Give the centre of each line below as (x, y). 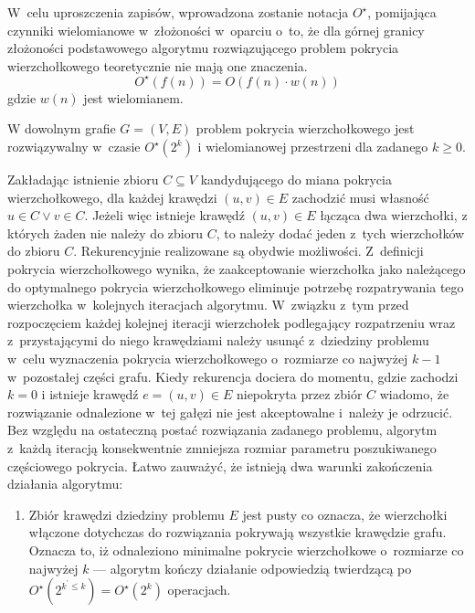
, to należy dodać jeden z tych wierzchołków (340, 233)
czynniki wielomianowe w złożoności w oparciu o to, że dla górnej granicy (216, 30)
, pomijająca (402, 12)
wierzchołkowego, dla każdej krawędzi (112, 197)
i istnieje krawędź (90, 394)
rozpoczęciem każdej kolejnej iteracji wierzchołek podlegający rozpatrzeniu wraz (232, 322)
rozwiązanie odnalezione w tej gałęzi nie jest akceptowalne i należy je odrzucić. (230, 412)
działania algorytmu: (65, 484)
